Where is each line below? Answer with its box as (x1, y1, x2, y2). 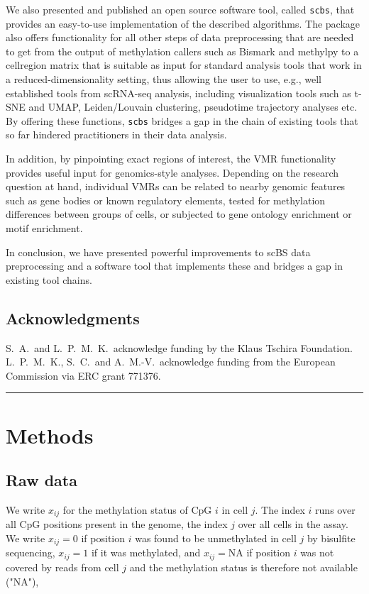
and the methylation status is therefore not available (129, 559, 358, 574)
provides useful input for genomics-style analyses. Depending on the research (6, 165, 339, 180)
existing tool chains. (6, 272, 92, 287)
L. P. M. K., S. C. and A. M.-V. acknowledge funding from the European (6, 354, 336, 369)
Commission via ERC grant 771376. (6, 368, 161, 383)
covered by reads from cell (6, 559, 119, 574)
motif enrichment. (6, 221, 83, 236)
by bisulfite (307, 531, 356, 546)
